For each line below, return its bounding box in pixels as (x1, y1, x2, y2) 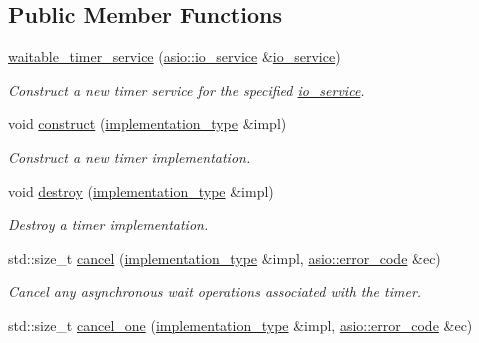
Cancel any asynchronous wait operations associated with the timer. (8, 281, 422, 302)
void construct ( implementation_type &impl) (8, 113, 287, 134)
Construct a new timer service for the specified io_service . (8, 79, 365, 100)
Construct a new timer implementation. (8, 146, 251, 167)
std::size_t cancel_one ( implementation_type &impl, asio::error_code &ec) (8, 314, 473, 335)
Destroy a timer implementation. (8, 214, 209, 235)
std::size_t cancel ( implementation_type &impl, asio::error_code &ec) (8, 247, 441, 268)
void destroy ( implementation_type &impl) (8, 180, 274, 201)
